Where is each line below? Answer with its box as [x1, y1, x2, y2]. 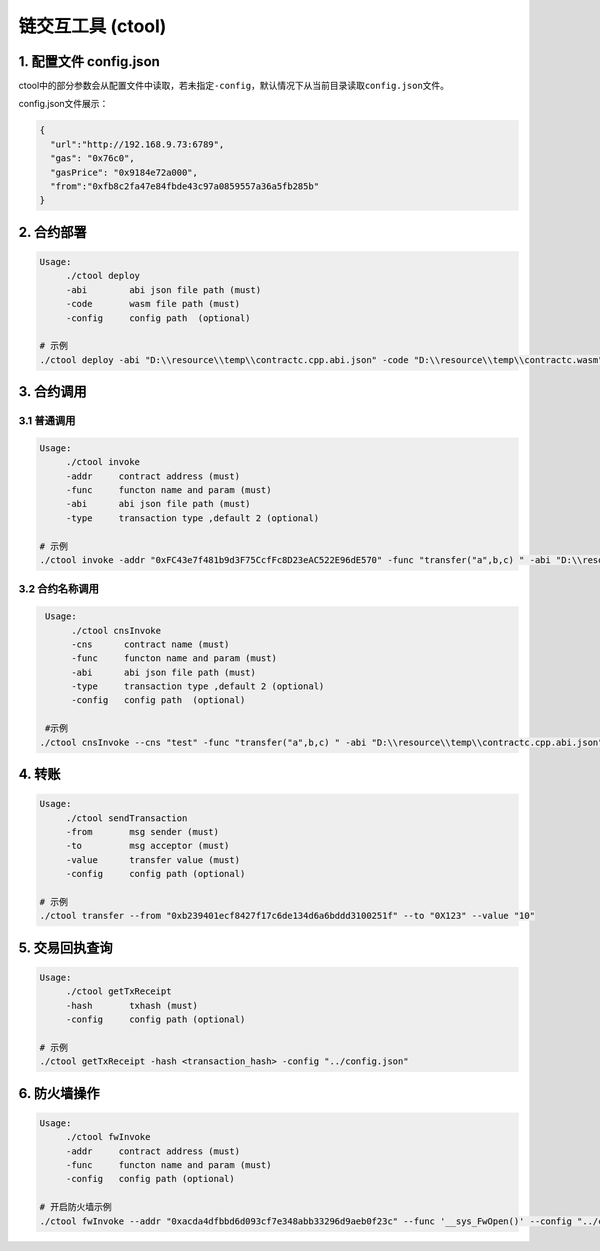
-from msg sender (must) [65, 826, 220, 838]
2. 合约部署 [18, 223, 87, 240]
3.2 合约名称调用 [18, 582, 100, 596]
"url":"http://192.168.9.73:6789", [50, 138, 225, 150]
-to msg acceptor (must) [65, 840, 230, 852]
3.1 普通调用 [18, 414, 76, 428]
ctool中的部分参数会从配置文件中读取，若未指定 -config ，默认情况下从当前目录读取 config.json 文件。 [18, 80, 450, 92]
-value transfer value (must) [65, 854, 240, 865]
